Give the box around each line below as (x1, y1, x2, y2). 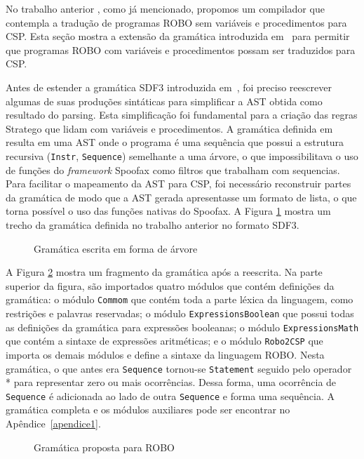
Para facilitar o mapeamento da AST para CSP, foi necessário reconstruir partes (6, 176, 351, 191)
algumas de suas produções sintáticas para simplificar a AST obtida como (6, 93, 323, 108)
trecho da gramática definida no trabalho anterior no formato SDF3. (6, 217, 299, 232)
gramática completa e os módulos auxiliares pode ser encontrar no (6, 402, 290, 417)
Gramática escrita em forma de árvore (34, 241, 198, 255)
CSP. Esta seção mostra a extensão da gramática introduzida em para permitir (6, 29, 350, 44)
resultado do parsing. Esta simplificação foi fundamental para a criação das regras (6, 107, 358, 122)
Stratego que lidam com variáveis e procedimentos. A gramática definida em (6, 121, 333, 135)
